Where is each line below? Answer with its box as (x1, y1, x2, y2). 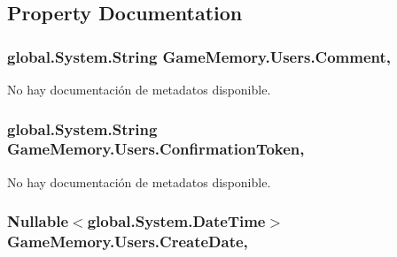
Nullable (7, 210, 69, 232)
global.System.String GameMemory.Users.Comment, (7, 45, 392, 67)
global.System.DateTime (87, 210, 266, 232)
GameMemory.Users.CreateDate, (7, 231, 248, 253)
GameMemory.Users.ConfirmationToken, (7, 138, 305, 160)
